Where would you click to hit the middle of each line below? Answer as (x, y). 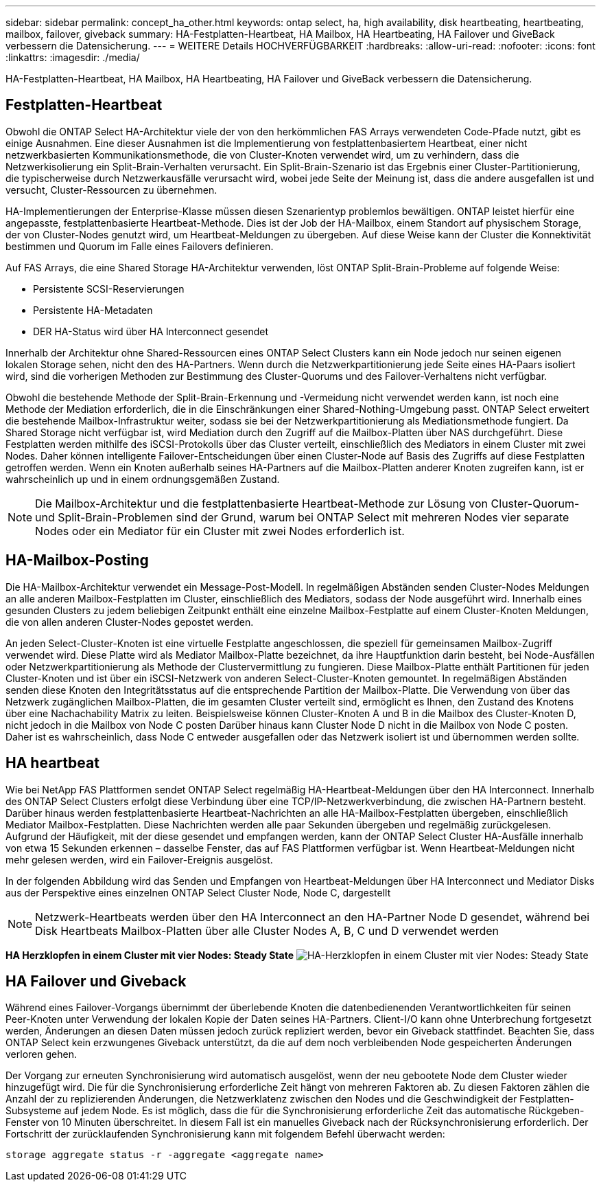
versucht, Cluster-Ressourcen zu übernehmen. (111, 190)
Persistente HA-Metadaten (93, 310)
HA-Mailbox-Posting (77, 561)
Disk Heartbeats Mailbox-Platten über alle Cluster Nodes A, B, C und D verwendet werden (267, 930)
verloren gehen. (41, 1054)
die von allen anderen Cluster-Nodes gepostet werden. (130, 622)
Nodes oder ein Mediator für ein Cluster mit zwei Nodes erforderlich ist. (220, 531)
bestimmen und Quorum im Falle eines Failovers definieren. (140, 246)
